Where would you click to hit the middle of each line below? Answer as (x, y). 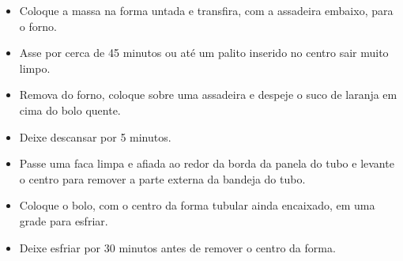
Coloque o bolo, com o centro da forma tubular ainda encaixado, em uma (197, 205)
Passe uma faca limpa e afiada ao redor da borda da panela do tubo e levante (207, 163)
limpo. (35, 68)
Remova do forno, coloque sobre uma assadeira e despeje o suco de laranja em (208, 95)
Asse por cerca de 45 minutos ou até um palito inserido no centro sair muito (204, 53)
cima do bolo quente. (70, 110)
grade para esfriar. (64, 220)
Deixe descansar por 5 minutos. (95, 136)
